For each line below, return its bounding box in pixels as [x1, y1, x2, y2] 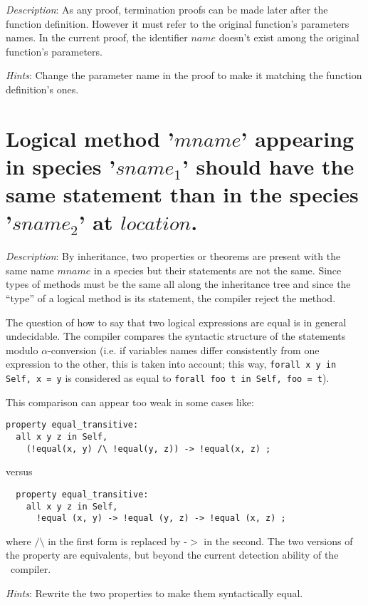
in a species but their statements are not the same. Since [93, 262, 342, 277]
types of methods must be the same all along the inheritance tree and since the [6, 276, 351, 291]
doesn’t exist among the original [219, 30, 359, 45]
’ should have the [182, 151, 354, 180]
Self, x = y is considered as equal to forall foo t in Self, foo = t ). [6, 371, 330, 386]
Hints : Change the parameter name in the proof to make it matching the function [6, 68, 362, 83]
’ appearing [241, 123, 354, 152]
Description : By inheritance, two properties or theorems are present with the [6, 249, 341, 264]
